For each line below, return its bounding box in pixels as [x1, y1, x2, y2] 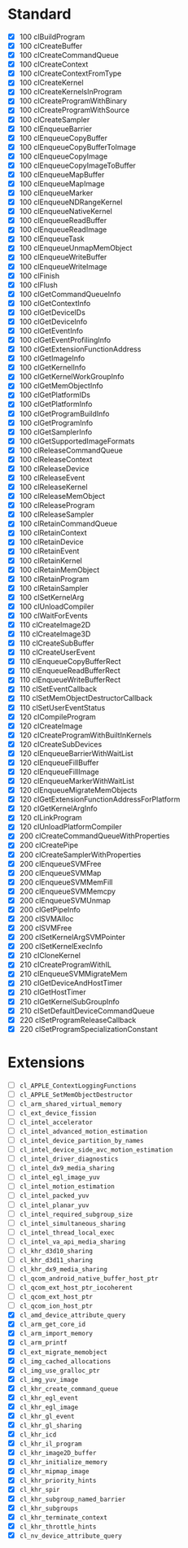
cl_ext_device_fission [19, 1109, 97, 1117]
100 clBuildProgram [19, 32, 85, 42]
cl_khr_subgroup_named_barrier [19, 1495, 126, 1503]
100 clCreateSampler [19, 115, 90, 125]
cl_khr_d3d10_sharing [19, 1247, 93, 1255]
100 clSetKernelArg [19, 592, 85, 602]
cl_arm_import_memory [19, 1330, 93, 1338]
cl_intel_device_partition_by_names [19, 1137, 144, 1145]
